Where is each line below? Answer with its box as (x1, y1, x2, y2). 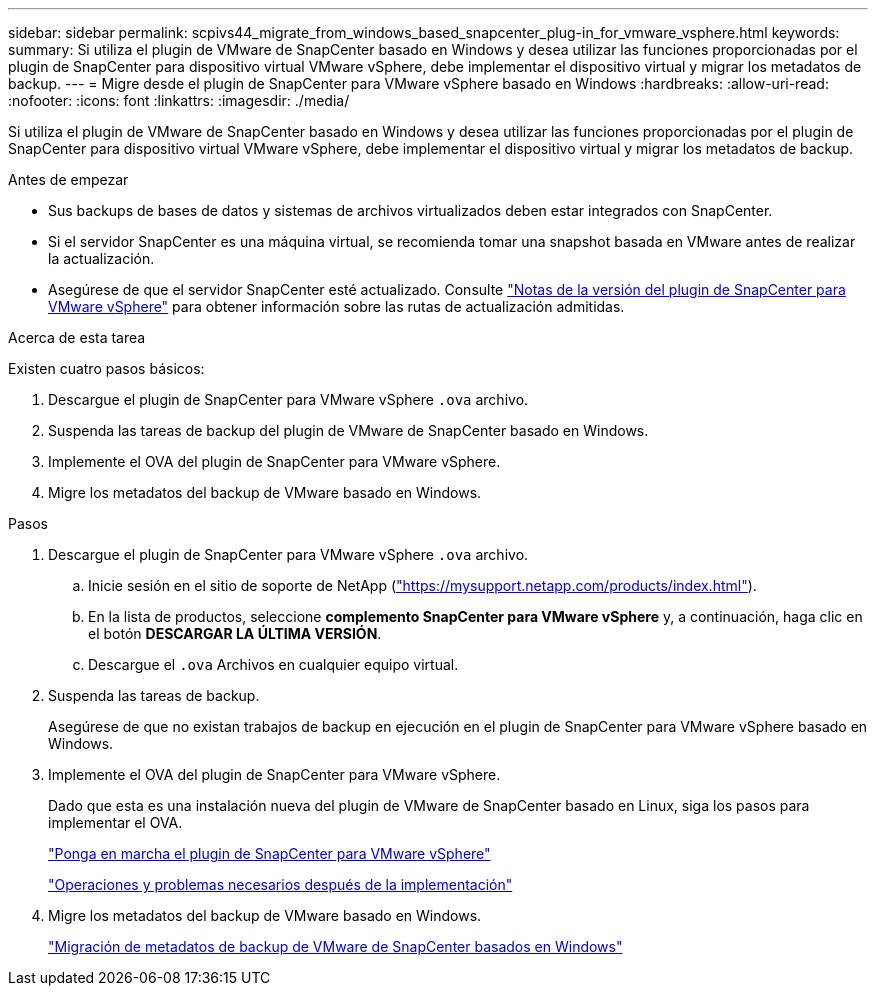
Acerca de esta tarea (8, 329, 146, 346)
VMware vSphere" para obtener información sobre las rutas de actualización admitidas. (48, 298, 625, 315)
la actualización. (48, 250, 155, 267)
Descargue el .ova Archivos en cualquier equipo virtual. (88, 656, 459, 673)
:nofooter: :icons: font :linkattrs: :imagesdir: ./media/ (8, 92, 350, 109)
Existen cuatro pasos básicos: (8, 360, 205, 377)
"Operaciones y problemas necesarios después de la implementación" (48, 876, 513, 893)
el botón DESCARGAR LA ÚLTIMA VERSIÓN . (88, 625, 382, 642)
